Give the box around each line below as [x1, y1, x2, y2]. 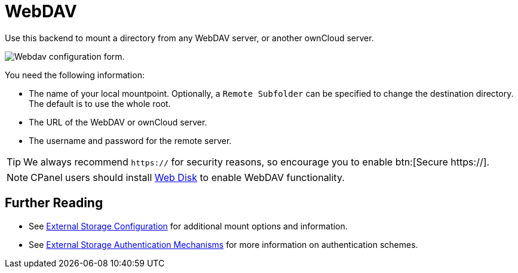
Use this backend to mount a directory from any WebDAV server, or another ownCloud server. [5, 32, 374, 43]
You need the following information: [5, 69, 145, 80]
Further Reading [5, 195, 103, 211]
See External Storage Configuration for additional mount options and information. [29, 220, 348, 231]
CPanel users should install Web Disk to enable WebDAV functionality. [30, 171, 345, 183]
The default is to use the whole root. [29, 98, 171, 109]
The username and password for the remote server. [29, 135, 232, 146]
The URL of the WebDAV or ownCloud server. [29, 116, 207, 127]
